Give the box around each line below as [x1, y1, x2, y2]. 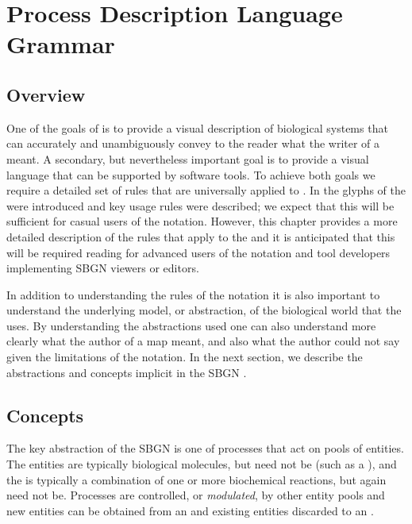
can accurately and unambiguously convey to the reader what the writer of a [6, 135, 380, 152]
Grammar [6, 28, 115, 60]
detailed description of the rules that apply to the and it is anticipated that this [6, 228, 395, 245]
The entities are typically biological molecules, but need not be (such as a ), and [6, 456, 397, 472]
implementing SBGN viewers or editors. [6, 260, 199, 276]
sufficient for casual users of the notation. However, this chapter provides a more [6, 213, 398, 229]
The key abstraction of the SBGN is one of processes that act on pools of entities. [6, 440, 404, 457]
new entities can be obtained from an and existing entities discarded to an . [6, 502, 374, 518]
